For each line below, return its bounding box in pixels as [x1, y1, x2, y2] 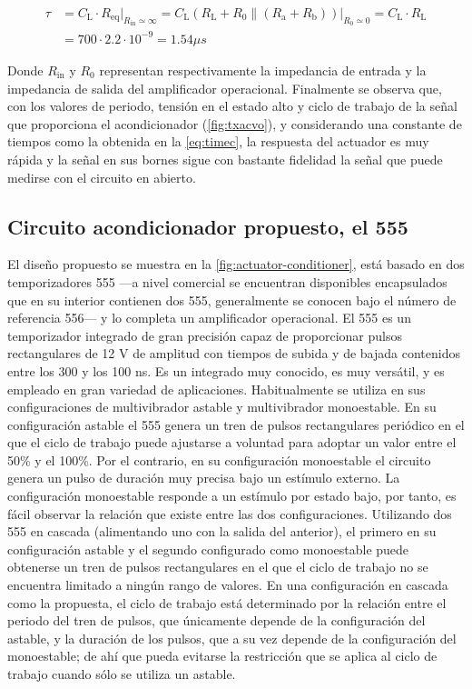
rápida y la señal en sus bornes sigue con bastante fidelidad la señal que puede [7, 149, 443, 168]
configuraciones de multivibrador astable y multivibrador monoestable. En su [7, 397, 437, 416]
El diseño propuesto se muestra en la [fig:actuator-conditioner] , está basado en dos [7, 255, 465, 274]
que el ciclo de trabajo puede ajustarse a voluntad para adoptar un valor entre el [7, 433, 457, 452]
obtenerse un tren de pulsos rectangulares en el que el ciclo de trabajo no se [7, 557, 428, 576]
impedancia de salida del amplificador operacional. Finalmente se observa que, [7, 78, 442, 97]
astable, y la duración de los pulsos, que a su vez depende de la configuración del [7, 628, 457, 647]
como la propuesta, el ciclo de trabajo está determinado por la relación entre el [7, 593, 447, 612]
